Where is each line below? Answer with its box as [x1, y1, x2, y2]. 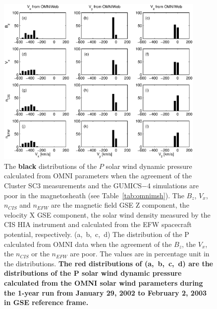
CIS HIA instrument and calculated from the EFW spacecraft [4, 219, 192, 230]
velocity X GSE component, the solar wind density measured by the [4, 209, 211, 220]
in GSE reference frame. [4, 297, 89, 308]
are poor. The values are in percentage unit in [70, 248, 210, 259]
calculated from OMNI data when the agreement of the [4, 238, 172, 249]
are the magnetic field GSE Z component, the [51, 200, 189, 210]
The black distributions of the [4, 160, 97, 171]
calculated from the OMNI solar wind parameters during [4, 277, 203, 288]
